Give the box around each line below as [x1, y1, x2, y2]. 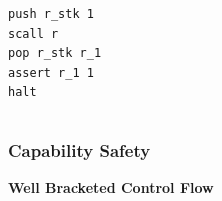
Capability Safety [8, 137, 151, 162]
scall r [8, 26, 59, 41]
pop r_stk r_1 [8, 46, 102, 61]
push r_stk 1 [8, 7, 94, 21]
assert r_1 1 [8, 65, 94, 80]
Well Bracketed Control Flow [8, 177, 214, 198]
